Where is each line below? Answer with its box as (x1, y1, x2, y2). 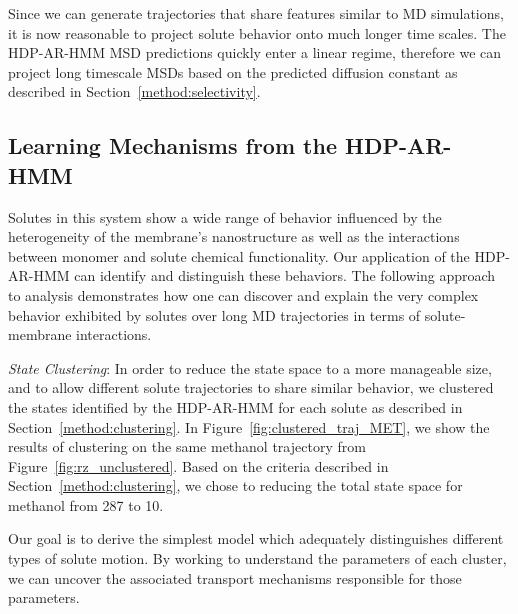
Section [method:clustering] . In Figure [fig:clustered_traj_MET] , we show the (8, 416, 490, 437)
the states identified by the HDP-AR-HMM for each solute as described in (8, 396, 463, 417)
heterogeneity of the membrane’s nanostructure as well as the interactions (8, 226, 460, 247)
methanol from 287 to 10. (8, 494, 164, 515)
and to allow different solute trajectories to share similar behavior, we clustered (8, 377, 494, 398)
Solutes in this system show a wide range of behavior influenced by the (8, 206, 442, 227)
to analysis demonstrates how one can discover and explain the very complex (8, 284, 479, 305)
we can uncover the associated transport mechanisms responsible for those (8, 567, 462, 588)
